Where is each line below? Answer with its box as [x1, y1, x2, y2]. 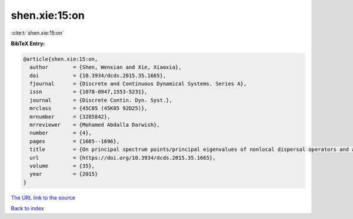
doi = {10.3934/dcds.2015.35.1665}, [29, 72, 166, 79]
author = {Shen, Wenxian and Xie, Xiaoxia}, [29, 64, 182, 70]
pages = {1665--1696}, [29, 138, 120, 144]
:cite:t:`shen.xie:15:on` [11, 29, 64, 36]
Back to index [11, 205, 44, 212]
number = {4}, [29, 130, 92, 136]
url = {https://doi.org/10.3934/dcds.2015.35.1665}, [29, 154, 216, 161]
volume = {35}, [29, 163, 95, 169]
